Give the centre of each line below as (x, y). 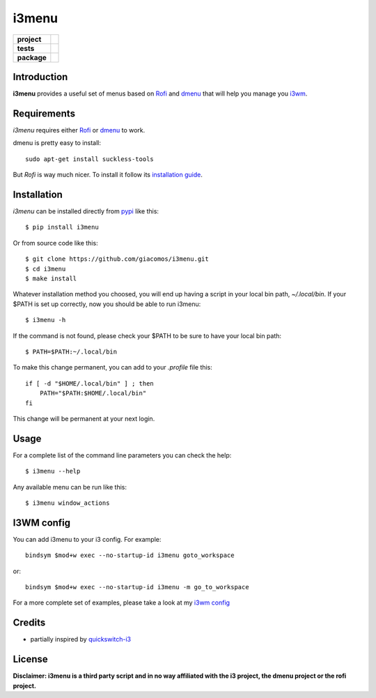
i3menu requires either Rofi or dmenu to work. (79, 130)
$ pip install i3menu (62, 227)
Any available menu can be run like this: (70, 487)
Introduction (40, 77)
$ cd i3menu (46, 269)
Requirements (44, 113)
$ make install (51, 279)
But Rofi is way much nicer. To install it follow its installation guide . (108, 175)
